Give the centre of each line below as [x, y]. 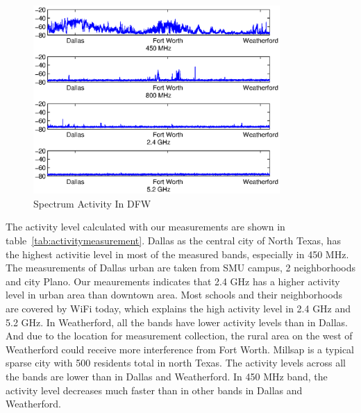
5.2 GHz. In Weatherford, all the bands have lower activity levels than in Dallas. [177, 322]
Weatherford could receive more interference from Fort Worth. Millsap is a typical [180, 349]
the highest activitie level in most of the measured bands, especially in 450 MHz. [177, 254]
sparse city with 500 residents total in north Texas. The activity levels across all [176, 363]
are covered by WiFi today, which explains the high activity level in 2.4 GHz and [178, 309]
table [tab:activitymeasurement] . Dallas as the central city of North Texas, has [173, 241]
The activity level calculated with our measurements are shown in [145, 227]
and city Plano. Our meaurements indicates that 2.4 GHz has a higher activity [173, 281]
